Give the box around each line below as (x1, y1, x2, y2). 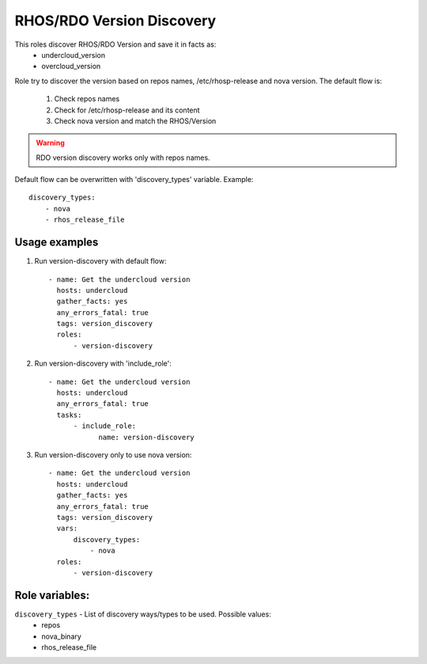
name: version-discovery (98, 432, 195, 442)
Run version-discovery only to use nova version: (34, 450, 192, 459)
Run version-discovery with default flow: (34, 256, 167, 266)
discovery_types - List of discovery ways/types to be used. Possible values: (14, 609, 272, 619)
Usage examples (14, 236, 99, 249)
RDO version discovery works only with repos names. (36, 153, 210, 162)
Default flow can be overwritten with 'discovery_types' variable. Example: (14, 175, 254, 184)
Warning (36, 138, 65, 148)
